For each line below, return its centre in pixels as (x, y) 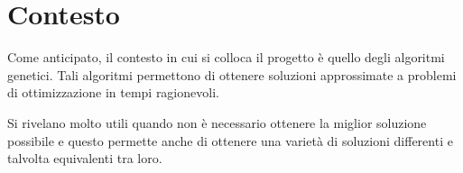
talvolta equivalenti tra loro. (85, 158)
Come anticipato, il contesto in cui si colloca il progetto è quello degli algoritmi (226, 57)
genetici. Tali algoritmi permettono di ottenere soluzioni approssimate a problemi (232, 74)
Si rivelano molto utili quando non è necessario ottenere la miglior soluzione (217, 122)
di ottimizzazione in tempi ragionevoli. (113, 92)
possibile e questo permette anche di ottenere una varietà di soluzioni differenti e (230, 140)
